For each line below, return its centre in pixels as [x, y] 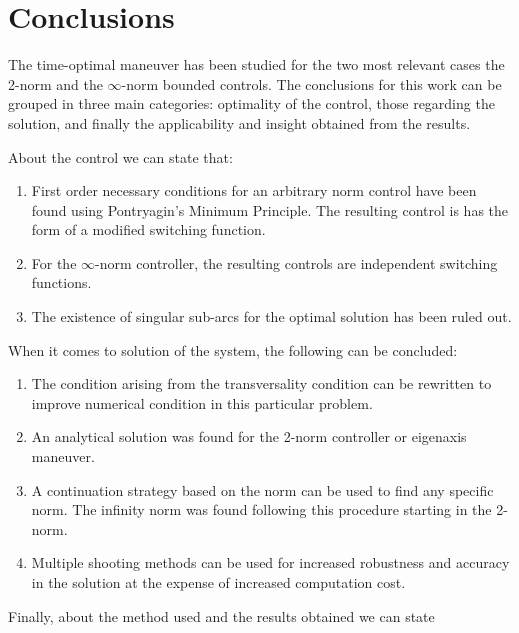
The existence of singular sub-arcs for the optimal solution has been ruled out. [271, 316]
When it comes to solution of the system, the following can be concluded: [233, 349]
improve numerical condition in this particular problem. [202, 402]
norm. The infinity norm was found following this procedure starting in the [261, 509]
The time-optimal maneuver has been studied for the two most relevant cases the [256, 64]
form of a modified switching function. [148, 229]
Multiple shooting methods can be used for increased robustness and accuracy [270, 562]
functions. [61, 282]
